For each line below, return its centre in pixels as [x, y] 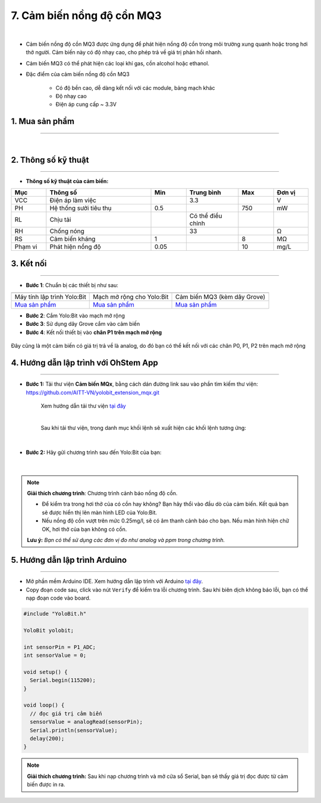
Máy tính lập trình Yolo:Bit [50, 297]
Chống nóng [67, 231]
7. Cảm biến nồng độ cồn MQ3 [86, 15]
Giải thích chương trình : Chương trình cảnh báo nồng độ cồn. [102, 493]
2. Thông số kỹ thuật [50, 160]
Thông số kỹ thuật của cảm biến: [67, 181]
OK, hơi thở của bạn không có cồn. [84, 529]
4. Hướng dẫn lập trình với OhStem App [85, 363]
